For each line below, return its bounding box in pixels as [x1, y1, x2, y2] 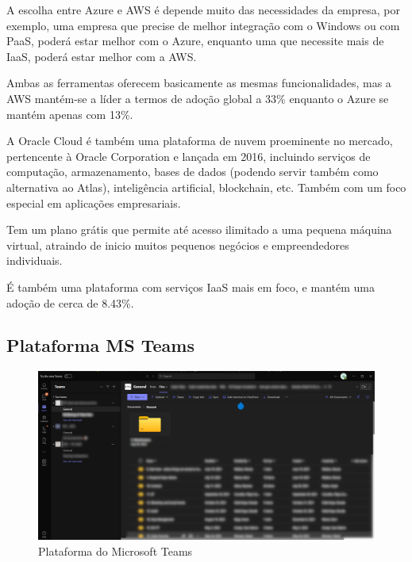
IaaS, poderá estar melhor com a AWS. [6, 48, 197, 64]
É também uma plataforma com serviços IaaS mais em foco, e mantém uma [6, 278, 375, 295]
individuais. [6, 252, 63, 269]
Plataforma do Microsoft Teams [38, 542, 193, 559]
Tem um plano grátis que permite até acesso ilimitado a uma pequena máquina [6, 221, 392, 238]
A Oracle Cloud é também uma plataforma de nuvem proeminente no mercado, [6, 132, 393, 149]
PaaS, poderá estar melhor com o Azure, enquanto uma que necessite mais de [6, 32, 384, 49]
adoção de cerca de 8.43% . [6, 294, 134, 311]
